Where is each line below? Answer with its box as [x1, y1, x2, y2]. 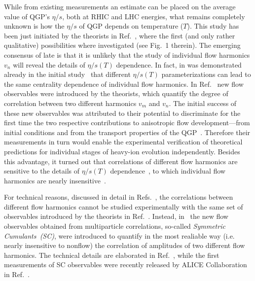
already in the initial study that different [4, 69, 131, 79]
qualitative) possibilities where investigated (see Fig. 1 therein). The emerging [4, 40, 241, 50]
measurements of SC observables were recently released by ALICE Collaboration [4, 259, 247, 270]
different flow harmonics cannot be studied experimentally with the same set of [4, 201, 243, 211]
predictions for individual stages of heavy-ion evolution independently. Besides [4, 146, 240, 156]
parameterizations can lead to [161, 69, 251, 79]
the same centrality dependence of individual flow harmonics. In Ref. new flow [4, 78, 244, 89]
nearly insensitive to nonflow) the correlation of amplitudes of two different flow [4, 240, 245, 250]
